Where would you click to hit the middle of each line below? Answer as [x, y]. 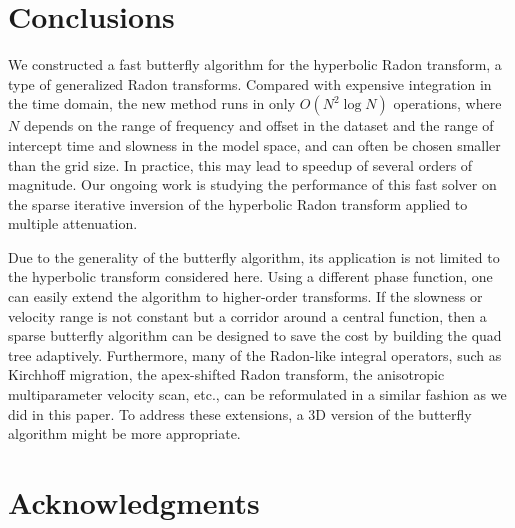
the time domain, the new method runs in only [152, 103]
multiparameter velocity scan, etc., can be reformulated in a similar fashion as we [257, 394]
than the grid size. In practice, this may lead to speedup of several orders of [240, 164]
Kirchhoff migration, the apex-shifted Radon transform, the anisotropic [226, 374]
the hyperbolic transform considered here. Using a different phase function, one [250, 276]
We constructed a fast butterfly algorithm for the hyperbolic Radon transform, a [255, 64]
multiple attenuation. [73, 223]
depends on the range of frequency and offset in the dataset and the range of [258, 125]
